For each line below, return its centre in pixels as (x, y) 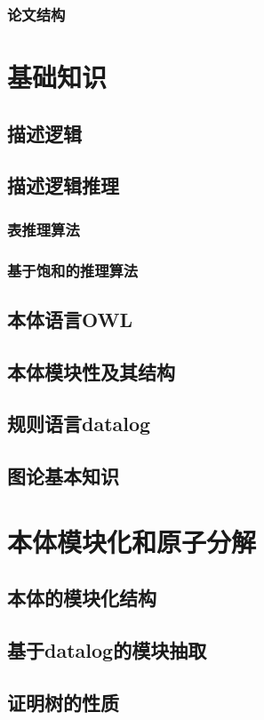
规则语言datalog (79, 424)
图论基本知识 (63, 476)
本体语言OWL (70, 319)
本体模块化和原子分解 (132, 541)
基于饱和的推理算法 (73, 270)
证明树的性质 (63, 702)
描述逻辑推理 (63, 185)
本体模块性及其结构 (91, 371)
